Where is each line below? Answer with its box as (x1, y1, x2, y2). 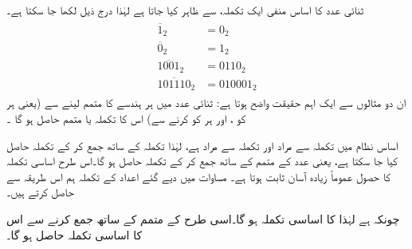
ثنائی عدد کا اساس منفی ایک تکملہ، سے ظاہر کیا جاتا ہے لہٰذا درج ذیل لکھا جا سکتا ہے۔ (6, 2, 364, 18)
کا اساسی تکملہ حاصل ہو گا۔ (6, 226, 143, 243)
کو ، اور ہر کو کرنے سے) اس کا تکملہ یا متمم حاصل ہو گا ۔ (6, 110, 246, 127)
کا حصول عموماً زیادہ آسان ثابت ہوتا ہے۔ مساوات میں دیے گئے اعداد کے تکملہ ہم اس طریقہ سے (6, 168, 391, 184)
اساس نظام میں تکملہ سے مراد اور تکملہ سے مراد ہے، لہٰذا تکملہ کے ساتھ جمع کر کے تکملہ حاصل (6, 136, 398, 153)
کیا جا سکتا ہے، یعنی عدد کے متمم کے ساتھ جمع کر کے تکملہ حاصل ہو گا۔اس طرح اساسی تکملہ (6, 152, 398, 169)
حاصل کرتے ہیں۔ (6, 184, 74, 200)
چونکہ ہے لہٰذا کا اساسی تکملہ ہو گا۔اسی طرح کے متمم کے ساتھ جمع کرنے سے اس (6, 211, 400, 227)
